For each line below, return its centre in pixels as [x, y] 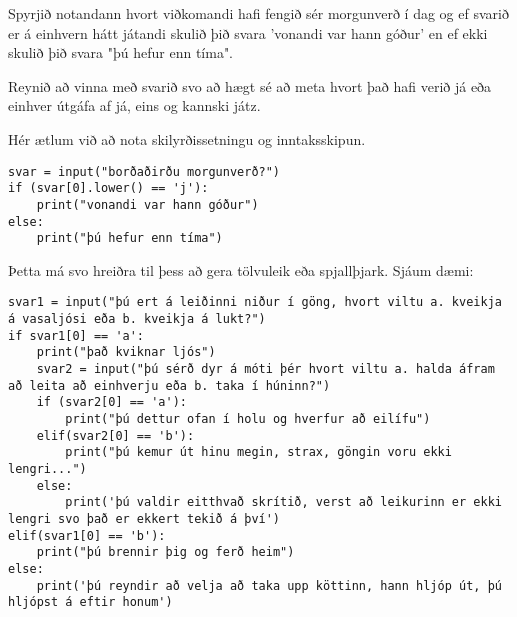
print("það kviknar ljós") [126, 352]
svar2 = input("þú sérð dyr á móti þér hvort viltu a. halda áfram [265, 369]
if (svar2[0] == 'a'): [111, 402]
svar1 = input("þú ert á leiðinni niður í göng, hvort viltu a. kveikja [255, 302]
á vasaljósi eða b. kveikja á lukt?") [137, 319]
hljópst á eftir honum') [90, 602]
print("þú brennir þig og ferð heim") [165, 552]
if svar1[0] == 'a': [76, 335]
